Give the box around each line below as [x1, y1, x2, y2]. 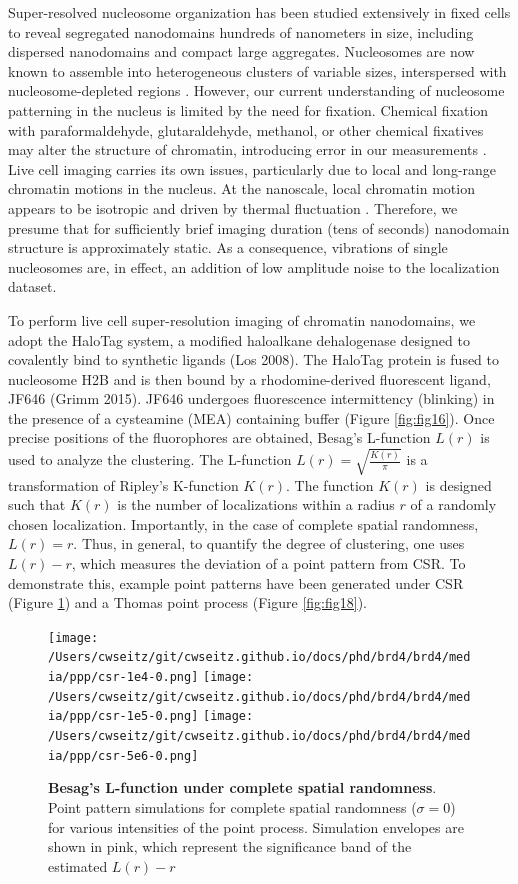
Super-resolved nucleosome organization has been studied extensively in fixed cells [8, 2, 511, 22]
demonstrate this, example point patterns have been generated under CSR [8, 572, 464, 593]
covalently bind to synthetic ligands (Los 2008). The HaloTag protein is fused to [8, 349, 500, 370]
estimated [48, 855, 108, 876]
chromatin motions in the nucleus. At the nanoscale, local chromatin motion [8, 178, 475, 199]
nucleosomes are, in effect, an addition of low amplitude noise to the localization [8, 256, 500, 277]
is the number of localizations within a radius [117, 494, 395, 515]
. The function [286, 474, 374, 495]
